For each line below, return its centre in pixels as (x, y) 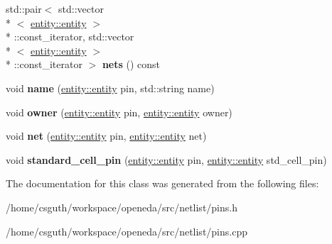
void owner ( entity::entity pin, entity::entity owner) (119, 112)
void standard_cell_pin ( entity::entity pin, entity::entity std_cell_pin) (166, 159)
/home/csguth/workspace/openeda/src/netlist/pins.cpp (127, 231)
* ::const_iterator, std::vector (70, 37)
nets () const (131, 64)
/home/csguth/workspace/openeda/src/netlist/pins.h (122, 207)
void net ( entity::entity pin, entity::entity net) (106, 136)
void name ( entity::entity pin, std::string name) (110, 88)
